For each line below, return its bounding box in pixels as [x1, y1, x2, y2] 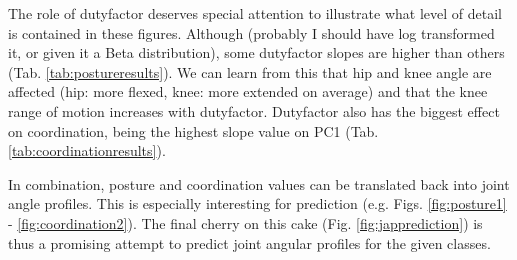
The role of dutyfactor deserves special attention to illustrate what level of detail [8, 3, 502, 23]
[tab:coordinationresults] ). [8, 140, 166, 161]
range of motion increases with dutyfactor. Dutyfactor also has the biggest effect [8, 100, 500, 121]
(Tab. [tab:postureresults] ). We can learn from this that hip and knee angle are [8, 61, 492, 82]
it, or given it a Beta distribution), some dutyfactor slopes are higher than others [8, 42, 505, 63]
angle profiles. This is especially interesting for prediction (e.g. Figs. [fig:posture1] [8, 193, 507, 214]
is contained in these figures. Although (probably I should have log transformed [8, 22, 495, 43]
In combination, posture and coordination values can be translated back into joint [8, 173, 510, 194]
